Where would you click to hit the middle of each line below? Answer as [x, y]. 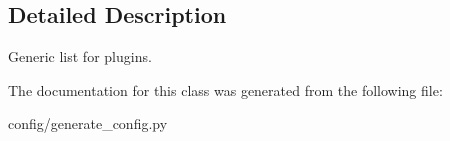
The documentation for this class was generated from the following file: [225, 89]
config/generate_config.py [88, 123]
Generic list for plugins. [80, 56]
